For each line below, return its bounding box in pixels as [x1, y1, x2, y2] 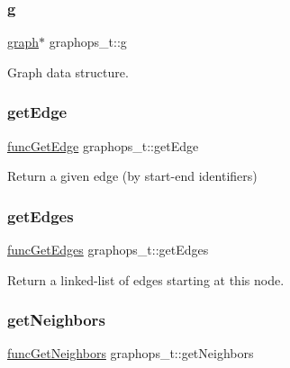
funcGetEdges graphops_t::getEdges [7, 240, 209, 259]
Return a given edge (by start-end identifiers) [7, 166, 258, 185]
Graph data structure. [7, 62, 129, 81]
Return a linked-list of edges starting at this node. [7, 270, 285, 289]
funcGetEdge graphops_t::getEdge [7, 136, 199, 155]
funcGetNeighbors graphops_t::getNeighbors [7, 344, 254, 363]
